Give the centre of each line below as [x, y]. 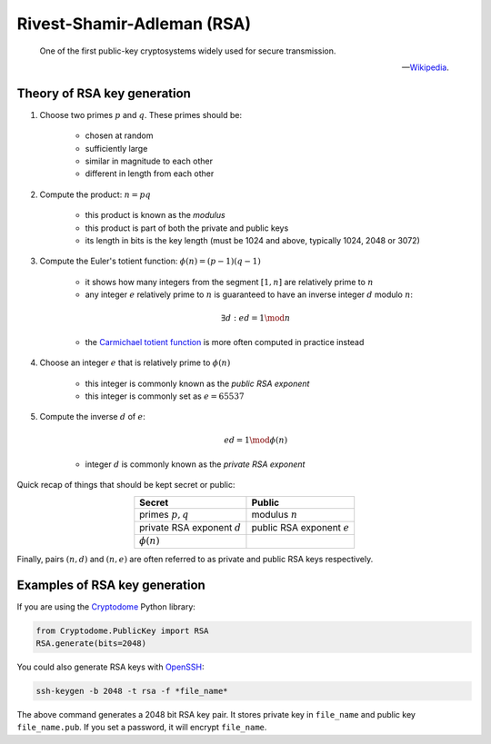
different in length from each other [150, 174]
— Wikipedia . [425, 67]
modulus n [275, 514]
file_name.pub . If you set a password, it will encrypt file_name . [142, 728]
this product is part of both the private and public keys [187, 228]
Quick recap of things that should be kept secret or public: [126, 485]
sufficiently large [116, 148]
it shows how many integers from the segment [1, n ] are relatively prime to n [229, 282]
